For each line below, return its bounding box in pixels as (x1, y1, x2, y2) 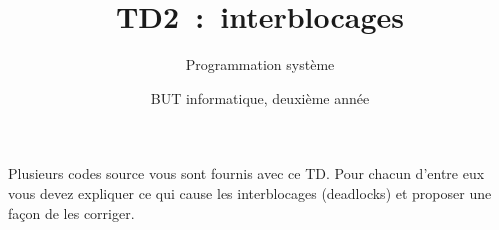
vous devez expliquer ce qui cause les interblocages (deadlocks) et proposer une (8, 182, 492, 203)
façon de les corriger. (8, 202, 135, 223)
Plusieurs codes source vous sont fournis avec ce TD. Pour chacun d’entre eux (8, 163, 485, 184)
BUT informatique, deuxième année (150, 87, 370, 108)
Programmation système (185, 54, 335, 75)
